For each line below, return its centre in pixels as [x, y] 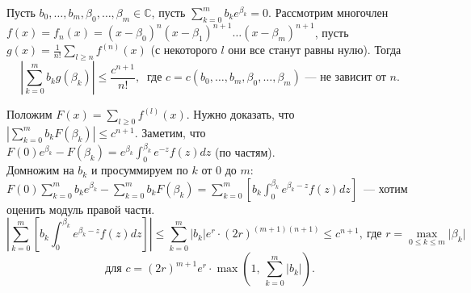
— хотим [386, 188]
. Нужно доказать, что [240, 114]
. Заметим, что [170, 132]
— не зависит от [345, 78]
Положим [29, 114]
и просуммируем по [139, 170]
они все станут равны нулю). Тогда [315, 50]
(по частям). [245, 151]
